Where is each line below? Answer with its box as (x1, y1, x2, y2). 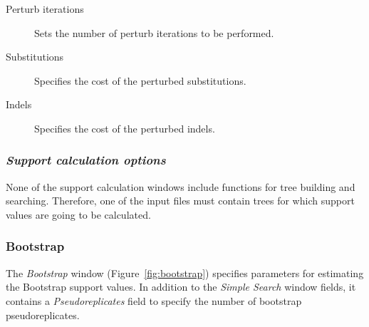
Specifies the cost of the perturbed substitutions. (34, 73, 246, 88)
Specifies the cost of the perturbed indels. (34, 120, 215, 135)
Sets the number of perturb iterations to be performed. (34, 25, 274, 40)
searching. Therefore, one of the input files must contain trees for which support (6, 193, 355, 208)
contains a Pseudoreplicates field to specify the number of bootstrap (6, 293, 302, 308)
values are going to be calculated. (6, 207, 151, 222)
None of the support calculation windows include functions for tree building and (6, 179, 355, 194)
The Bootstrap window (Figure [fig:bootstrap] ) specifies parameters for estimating (6, 265, 364, 280)
